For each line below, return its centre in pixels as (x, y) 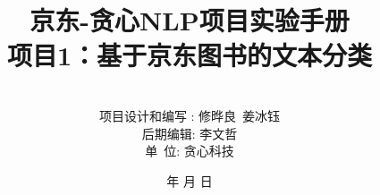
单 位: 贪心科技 (190, 151)
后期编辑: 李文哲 (190, 133)
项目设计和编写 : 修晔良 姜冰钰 (190, 115)
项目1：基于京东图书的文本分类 (190, 55)
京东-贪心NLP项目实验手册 (190, 20)
